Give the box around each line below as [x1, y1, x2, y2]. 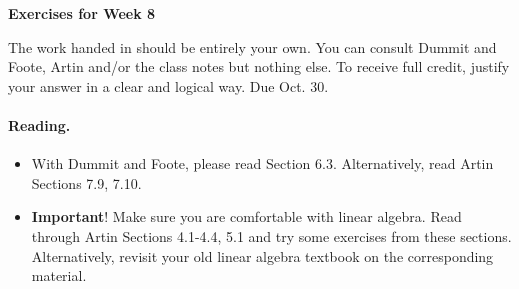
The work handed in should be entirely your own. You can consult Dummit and [8, 36, 497, 57]
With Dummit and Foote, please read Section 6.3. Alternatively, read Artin [31, 153, 494, 174]
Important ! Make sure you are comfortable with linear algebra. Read [31, 206, 462, 227]
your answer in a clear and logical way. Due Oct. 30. [8, 75, 329, 96]
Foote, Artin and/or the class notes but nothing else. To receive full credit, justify [8, 56, 510, 77]
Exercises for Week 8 [8, 3, 156, 23]
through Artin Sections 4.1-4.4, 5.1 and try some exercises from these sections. [31, 225, 512, 246]
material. [31, 265, 87, 286]
